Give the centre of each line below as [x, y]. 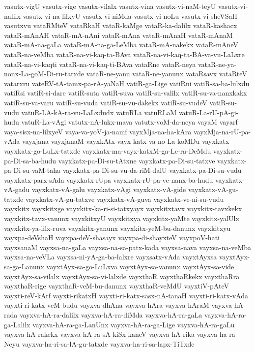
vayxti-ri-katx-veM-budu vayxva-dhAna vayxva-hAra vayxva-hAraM [107, 305]
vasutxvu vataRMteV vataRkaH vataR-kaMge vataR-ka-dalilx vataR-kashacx [121, 25]
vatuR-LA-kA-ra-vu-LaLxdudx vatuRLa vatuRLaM [99, 112]
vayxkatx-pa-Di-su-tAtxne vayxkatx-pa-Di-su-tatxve [137, 160]
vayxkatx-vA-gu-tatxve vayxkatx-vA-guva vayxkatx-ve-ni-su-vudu [125, 199]
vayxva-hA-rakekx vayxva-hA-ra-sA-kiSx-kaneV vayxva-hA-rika [99, 334]
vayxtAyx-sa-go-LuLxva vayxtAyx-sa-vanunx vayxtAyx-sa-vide [140, 267]
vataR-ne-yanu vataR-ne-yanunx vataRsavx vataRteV [167, 74]
